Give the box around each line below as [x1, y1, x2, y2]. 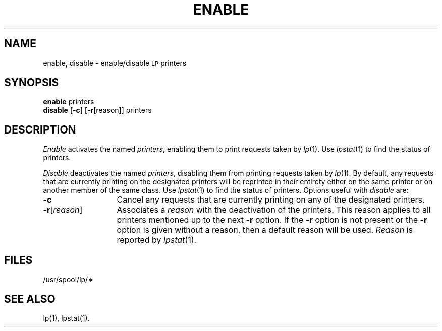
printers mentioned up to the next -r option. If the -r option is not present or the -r [117, 215, 427, 225]
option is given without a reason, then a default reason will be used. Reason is [117, 225, 413, 235]
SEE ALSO [4, 292, 56, 305]
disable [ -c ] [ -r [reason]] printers [43, 106, 152, 115]
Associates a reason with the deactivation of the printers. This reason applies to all [117, 205, 431, 215]
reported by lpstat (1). [117, 235, 197, 245]
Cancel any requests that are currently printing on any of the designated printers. [117, 194, 425, 205]
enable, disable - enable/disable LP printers [43, 58, 187, 68]
